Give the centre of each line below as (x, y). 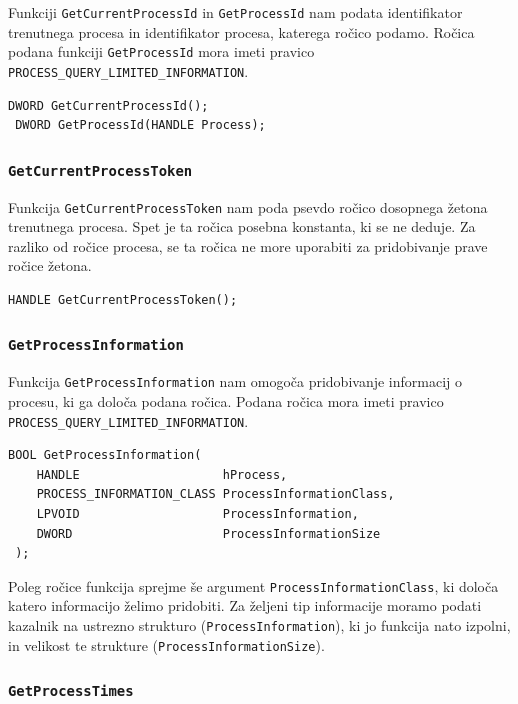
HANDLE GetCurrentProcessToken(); (123, 299)
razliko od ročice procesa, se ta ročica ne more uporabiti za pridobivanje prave (248, 245)
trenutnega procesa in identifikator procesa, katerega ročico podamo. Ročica (241, 31)
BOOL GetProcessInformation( (105, 455)
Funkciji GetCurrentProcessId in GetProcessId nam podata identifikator (235, 12)
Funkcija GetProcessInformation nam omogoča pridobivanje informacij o (235, 381)
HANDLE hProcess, (162, 474)
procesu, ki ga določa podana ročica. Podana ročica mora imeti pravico (226, 401)
